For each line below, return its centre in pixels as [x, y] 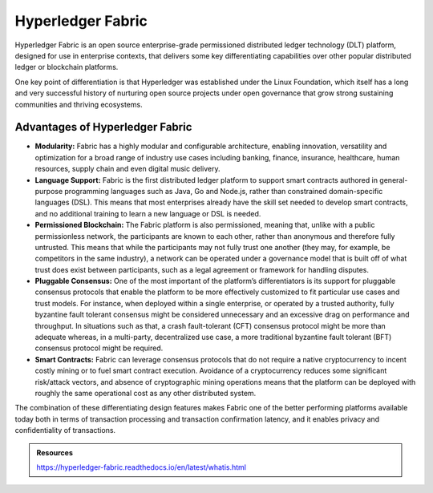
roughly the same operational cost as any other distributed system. [146, 393]
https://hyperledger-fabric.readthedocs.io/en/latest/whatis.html [142, 467]
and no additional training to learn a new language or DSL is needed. [148, 213]
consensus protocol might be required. [99, 348]
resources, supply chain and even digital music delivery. [127, 169]
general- [394, 180]
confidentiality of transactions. [65, 430]
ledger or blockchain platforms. [67, 67]
